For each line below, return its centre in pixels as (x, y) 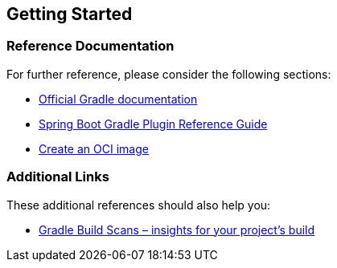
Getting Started (70, 14)
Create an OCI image (94, 148)
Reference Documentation (90, 46)
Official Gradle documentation (118, 99)
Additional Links (58, 177)
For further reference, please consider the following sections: (169, 74)
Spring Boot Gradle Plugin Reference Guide (153, 124)
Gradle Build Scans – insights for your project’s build (177, 229)
